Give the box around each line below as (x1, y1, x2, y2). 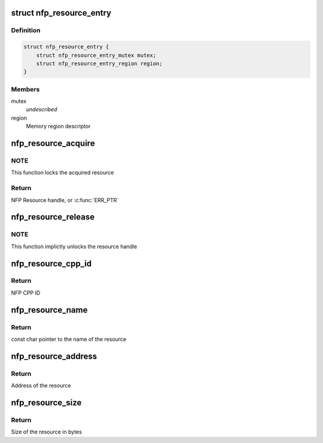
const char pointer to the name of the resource (11, 335, 127, 343)
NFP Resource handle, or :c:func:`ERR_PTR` (11, 196, 119, 203)
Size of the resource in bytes (11, 428, 82, 436)
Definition (11, 26, 41, 35)
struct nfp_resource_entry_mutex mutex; (36, 51, 157, 59)
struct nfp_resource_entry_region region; (36, 60, 163, 67)
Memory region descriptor (26, 123, 91, 130)
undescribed (26, 106, 57, 113)
